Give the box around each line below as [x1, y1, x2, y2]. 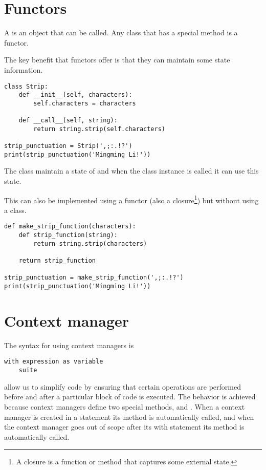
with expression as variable [4, 358, 103, 366]
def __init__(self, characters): [18, 91, 132, 99]
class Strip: [4, 82, 48, 90]
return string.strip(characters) [33, 240, 147, 247]
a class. [4, 204, 27, 215]
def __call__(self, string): [18, 117, 118, 124]
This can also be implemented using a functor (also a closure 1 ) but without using [4, 193, 259, 205]
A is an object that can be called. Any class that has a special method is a [4, 27, 238, 38]
